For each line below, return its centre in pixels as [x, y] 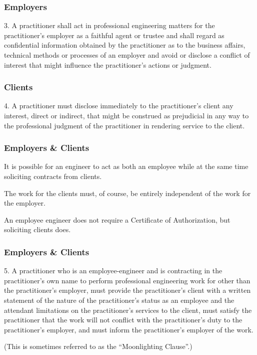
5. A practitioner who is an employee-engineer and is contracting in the [113, 271]
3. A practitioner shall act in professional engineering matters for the [109, 25]
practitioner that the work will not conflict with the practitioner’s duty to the [123, 320]
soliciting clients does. [37, 229]
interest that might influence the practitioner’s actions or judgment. [108, 64]
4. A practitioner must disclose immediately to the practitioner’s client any [119, 106]
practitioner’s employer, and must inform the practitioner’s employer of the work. [129, 329]
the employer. [25, 203]
